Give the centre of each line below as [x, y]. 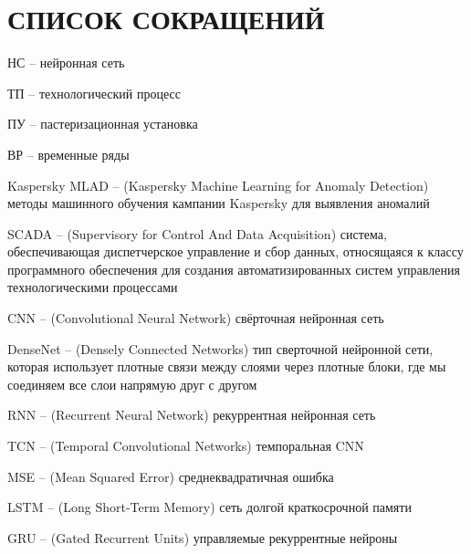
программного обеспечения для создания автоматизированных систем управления [234, 269]
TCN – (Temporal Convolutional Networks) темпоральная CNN [186, 446]
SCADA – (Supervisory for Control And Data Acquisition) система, [197, 233]
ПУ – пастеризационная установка [103, 124]
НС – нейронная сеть [66, 63]
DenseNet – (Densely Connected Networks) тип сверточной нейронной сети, [220, 348]
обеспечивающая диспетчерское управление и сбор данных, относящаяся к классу [235, 251]
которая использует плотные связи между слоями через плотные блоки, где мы [227, 366]
